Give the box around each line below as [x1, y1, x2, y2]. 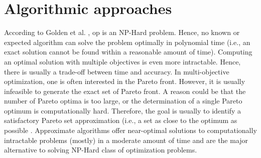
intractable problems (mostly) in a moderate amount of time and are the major [4, 134, 248, 145]
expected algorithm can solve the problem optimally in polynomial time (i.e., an [4, 36, 250, 47]
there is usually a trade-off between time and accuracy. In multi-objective [4, 66, 229, 76]
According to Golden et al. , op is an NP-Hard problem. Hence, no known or [4, 27, 240, 37]
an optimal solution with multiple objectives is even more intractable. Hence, [4, 56, 241, 66]
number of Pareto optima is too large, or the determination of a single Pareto [4, 95, 242, 106]
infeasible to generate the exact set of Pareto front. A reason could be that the [4, 85, 246, 96]
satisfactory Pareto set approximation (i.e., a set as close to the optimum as [4, 115, 237, 125]
